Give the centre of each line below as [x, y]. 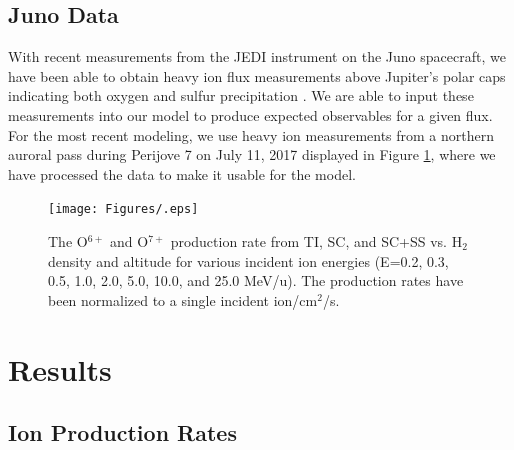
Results [60, 368]
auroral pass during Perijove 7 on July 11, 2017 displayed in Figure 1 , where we [252, 154]
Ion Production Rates [122, 432]
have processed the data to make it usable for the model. [182, 173]
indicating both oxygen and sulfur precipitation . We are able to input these [241, 95]
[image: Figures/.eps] [123, 209]
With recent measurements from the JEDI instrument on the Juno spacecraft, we [257, 56]
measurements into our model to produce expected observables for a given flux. [250, 114]
